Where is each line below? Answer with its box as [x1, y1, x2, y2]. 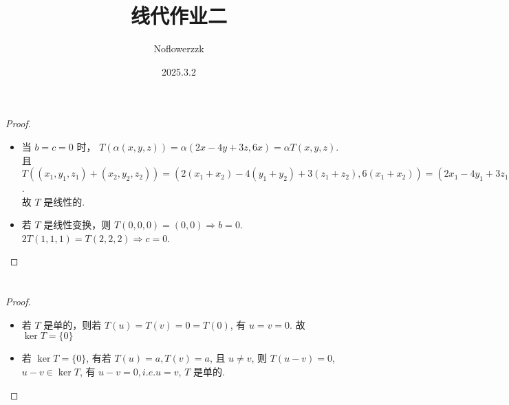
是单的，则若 [43, 317, 102, 331]
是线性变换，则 [43, 217, 111, 232]
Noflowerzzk [153, 41, 204, 56]
